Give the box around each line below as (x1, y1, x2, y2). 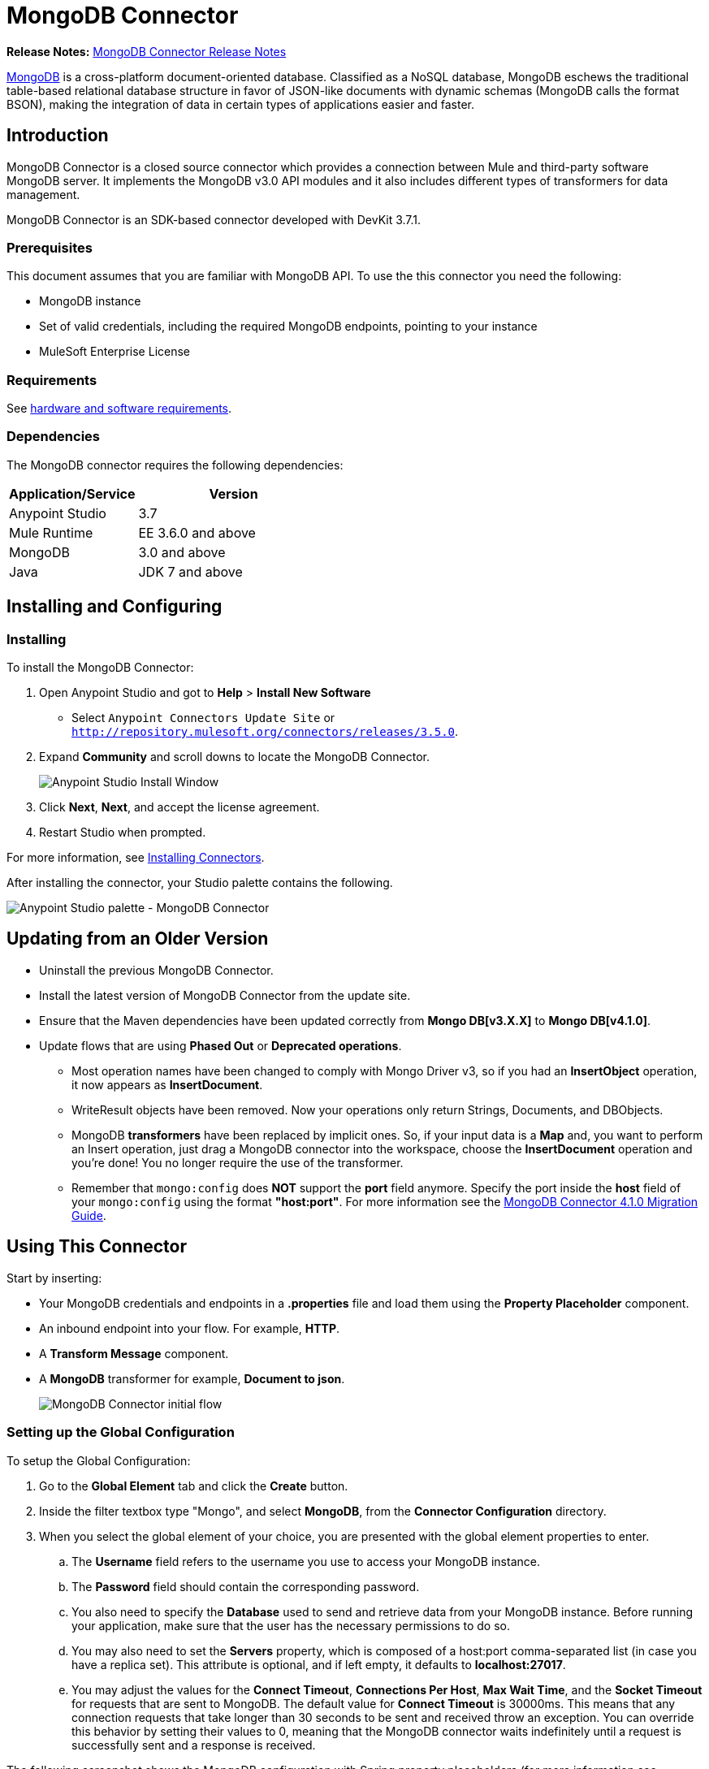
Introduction (6, 125, 109, 146)
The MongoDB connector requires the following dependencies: (6, 457, 344, 472)
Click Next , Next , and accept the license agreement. (39, 800, 320, 815)
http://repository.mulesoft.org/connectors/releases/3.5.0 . (71, 724, 459, 739)
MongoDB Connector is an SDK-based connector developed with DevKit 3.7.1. (6, 212, 422, 227)
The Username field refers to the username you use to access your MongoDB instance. (71, 1554, 540, 1568)
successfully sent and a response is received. (71, 1737, 316, 1752)
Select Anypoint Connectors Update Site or (71, 711, 335, 725)
